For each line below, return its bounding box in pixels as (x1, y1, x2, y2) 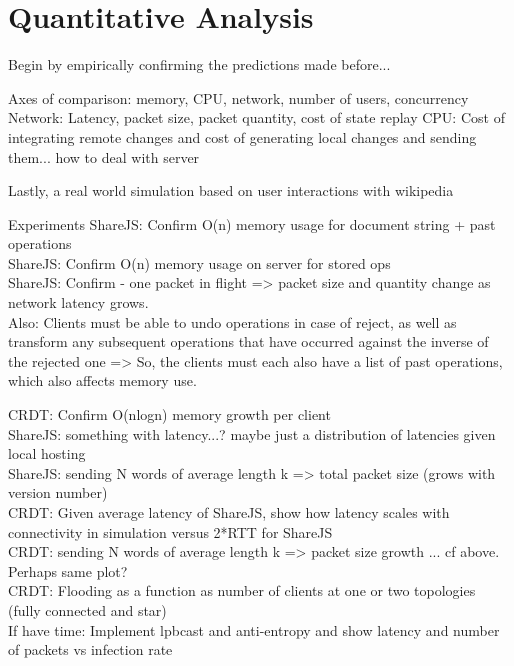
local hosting (8, 443, 86, 464)
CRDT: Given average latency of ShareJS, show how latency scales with (8, 502, 450, 522)
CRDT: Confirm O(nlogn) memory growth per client (8, 404, 331, 425)
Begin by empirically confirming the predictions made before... (8, 54, 391, 75)
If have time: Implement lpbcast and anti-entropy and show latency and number (8, 619, 500, 640)
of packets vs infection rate (8, 639, 173, 660)
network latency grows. (8, 292, 149, 313)
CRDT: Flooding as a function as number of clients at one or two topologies (8, 580, 476, 601)
